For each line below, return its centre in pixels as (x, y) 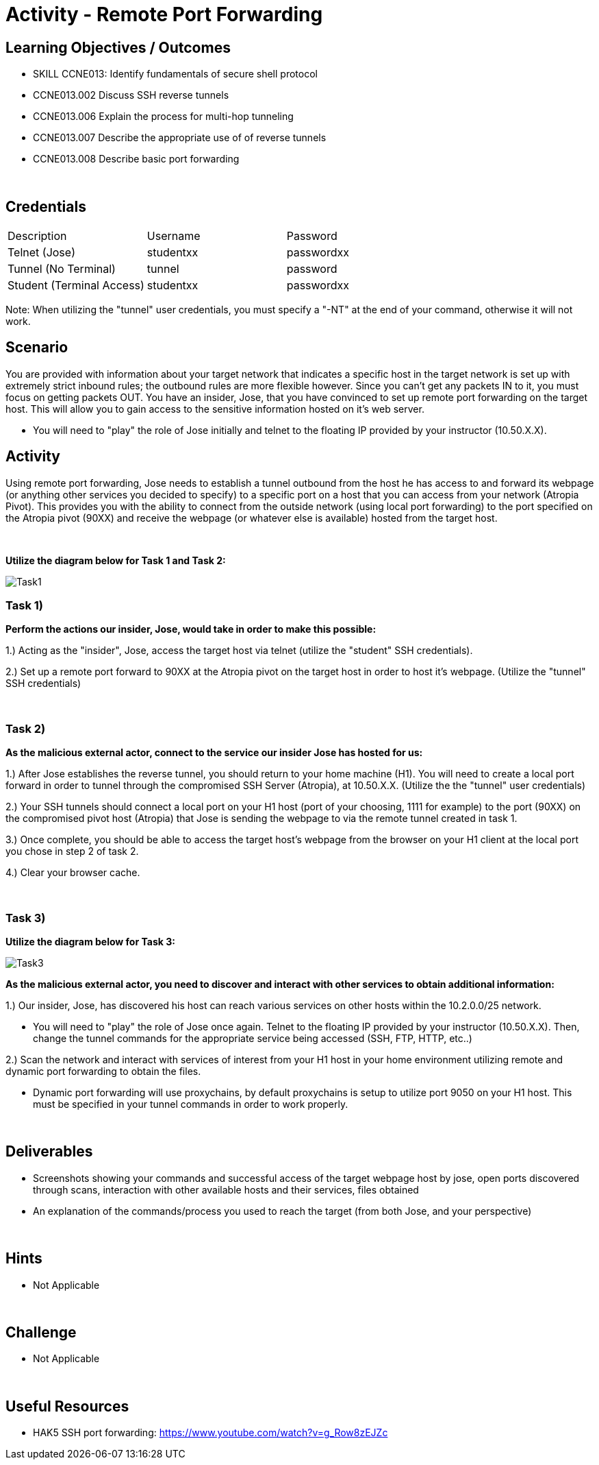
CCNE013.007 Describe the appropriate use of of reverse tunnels (180, 138)
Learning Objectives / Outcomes (118, 47)
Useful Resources (67, 1406)
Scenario (37, 348)
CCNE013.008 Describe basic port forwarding (136, 159)
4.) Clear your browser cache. (73, 873)
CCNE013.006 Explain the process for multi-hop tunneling (163, 117)
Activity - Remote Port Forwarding (164, 14)
